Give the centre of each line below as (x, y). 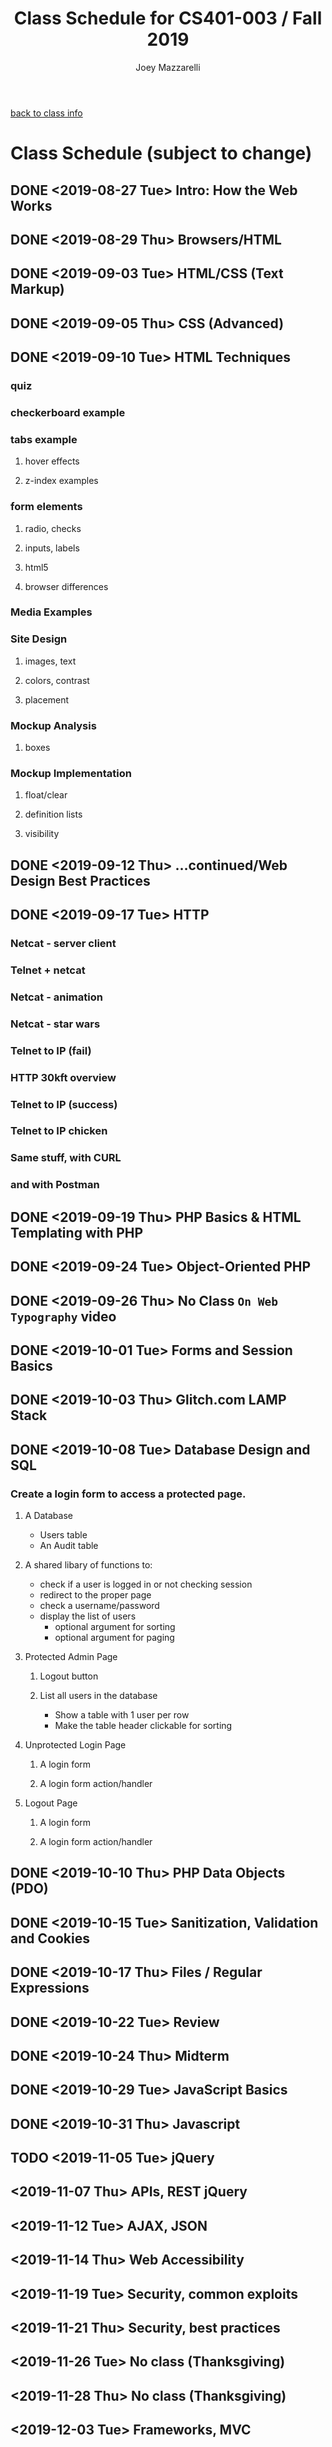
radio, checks (53, 528)
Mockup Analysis (53, 725)
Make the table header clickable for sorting (143, 1725)
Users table (63, 1534)
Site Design (39, 639)
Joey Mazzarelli (168, 67)
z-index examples (61, 481)
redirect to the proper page (95, 1594)
